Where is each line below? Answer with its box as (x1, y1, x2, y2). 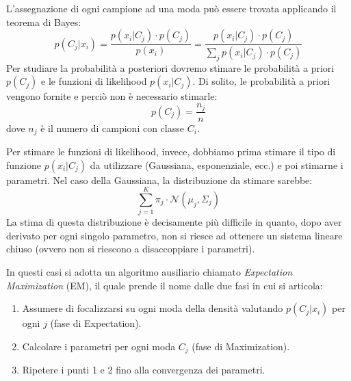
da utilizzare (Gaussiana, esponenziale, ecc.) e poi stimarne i (90, 157, 343, 172)
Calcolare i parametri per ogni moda (22, 339, 176, 353)
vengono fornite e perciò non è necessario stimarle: (6, 89, 218, 103)
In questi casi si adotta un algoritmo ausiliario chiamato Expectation (6, 265, 293, 279)
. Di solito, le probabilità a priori (192, 74, 330, 88)
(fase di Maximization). (192, 339, 290, 353)
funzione (6, 157, 41, 172)
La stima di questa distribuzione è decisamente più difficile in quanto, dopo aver (6, 215, 342, 229)
